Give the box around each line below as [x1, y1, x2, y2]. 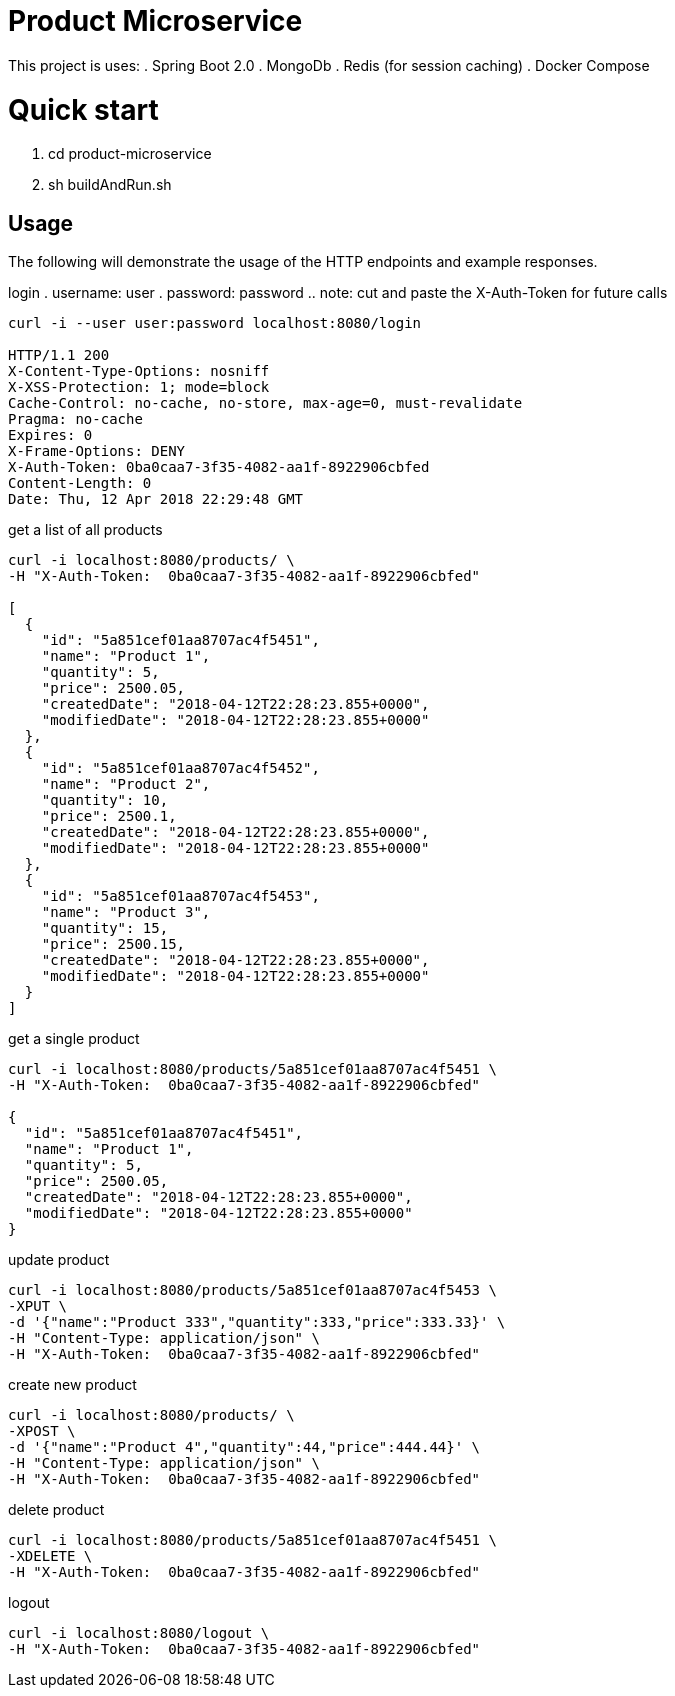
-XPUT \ [8, 1298, 68, 1315]
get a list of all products [8, 521, 163, 539]
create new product [8, 1376, 137, 1394]
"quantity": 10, [41, 792, 169, 809]
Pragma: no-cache [8, 411, 143, 428]
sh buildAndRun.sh [48, 176, 172, 194]
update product [8, 1251, 110, 1269]
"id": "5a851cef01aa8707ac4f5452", [41, 760, 320, 777]
